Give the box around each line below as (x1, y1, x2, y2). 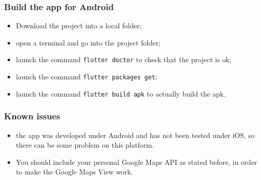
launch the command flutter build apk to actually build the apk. (16, 88, 226, 99)
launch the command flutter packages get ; (16, 71, 158, 82)
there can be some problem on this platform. (16, 140, 154, 150)
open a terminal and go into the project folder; (16, 37, 161, 48)
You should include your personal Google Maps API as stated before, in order (16, 156, 257, 167)
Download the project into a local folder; (16, 20, 142, 31)
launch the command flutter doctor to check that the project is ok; (16, 54, 232, 65)
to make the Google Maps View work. (16, 166, 133, 177)
